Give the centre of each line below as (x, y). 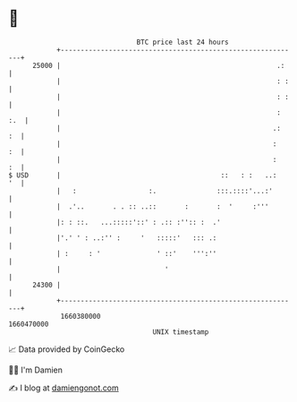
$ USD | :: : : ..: (143, 175)
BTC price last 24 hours (182, 42)
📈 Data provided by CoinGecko (67, 349)
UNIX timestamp (181, 332)
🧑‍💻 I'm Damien (36, 370)
